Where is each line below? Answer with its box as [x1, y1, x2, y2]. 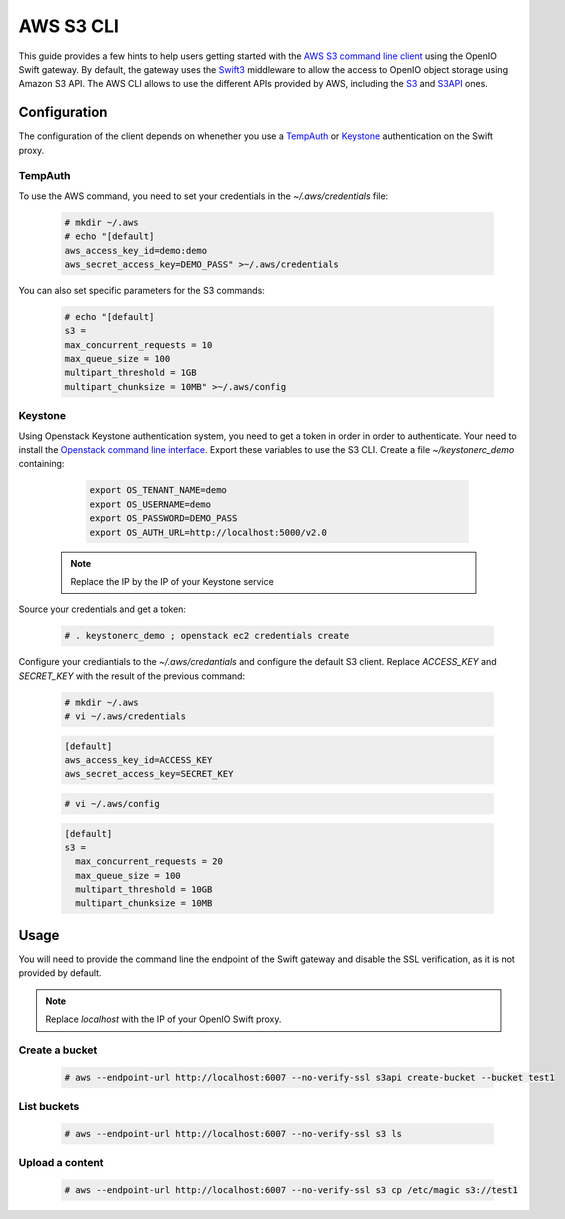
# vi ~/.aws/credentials [64, 711, 187, 722]
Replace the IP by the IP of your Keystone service [70, 575, 274, 587]
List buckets [18, 1100, 80, 1114]
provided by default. [18, 967, 102, 979]
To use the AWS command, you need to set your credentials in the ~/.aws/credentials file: [18, 190, 389, 202]
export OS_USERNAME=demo [89, 498, 212, 510]
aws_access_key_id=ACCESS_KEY [64, 754, 213, 765]
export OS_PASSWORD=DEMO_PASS [89, 513, 238, 524]
